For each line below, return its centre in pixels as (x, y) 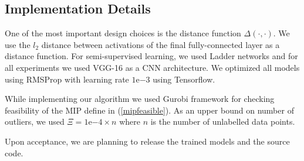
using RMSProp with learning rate (67, 79)
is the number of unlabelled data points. (223, 121)
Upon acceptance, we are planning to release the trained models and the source (147, 141)
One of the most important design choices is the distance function (123, 33)
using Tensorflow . (184, 79)
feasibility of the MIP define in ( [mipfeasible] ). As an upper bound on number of (149, 110)
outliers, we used (35, 121)
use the (18, 44)
